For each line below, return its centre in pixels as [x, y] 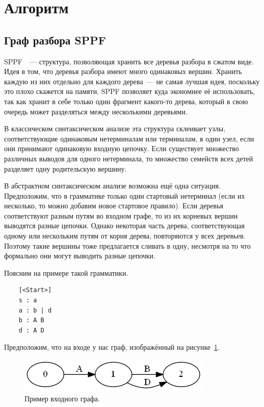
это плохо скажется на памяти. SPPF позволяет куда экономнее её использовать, [130, 91]
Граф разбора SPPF [55, 40]
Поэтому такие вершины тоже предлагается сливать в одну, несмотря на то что [127, 245]
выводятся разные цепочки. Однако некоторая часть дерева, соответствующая [124, 225]
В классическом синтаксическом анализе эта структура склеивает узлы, [115, 128]
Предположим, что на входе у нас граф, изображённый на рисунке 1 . [112, 347]
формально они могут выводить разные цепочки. [80, 256]
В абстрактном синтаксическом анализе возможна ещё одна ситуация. [112, 186]
